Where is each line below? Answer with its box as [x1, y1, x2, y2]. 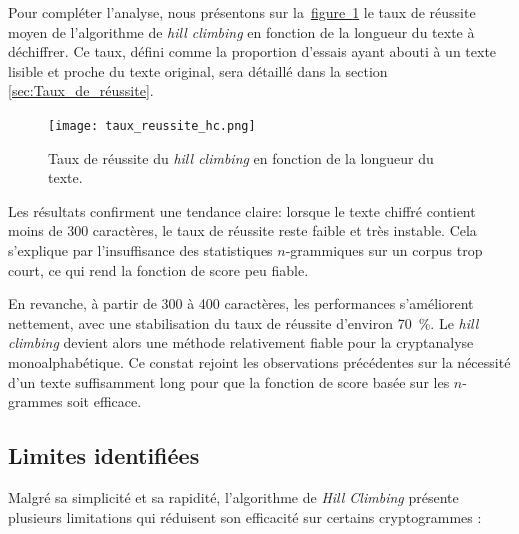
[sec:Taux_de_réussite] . [8, 80, 154, 101]
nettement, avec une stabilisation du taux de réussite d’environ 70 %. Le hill [8, 312, 479, 333]
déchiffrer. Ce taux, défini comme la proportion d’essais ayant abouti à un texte [8, 41, 497, 62]
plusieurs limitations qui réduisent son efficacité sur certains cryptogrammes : [8, 506, 482, 527]
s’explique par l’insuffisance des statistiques [8, 240, 273, 260]
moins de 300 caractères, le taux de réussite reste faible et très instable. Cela [8, 220, 477, 241]
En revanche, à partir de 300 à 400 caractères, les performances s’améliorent [8, 293, 474, 314]
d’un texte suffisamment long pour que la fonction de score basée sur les [8, 371, 450, 392]
